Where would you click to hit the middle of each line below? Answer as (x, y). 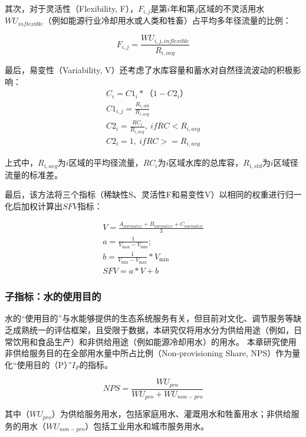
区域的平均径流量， (106, 162)
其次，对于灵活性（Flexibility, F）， (71, 8)
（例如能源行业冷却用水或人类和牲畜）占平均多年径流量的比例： (167, 20)
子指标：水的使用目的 (53, 296)
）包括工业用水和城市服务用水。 (147, 425)
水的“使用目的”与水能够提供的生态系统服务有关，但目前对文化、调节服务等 (149, 318)
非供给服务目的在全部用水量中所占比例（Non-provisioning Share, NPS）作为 (149, 353)
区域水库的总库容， (206, 162)
